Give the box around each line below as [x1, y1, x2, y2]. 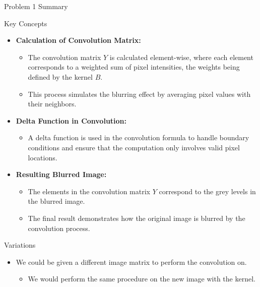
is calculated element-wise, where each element [109, 51, 253, 62]
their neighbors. [28, 98, 77, 109]
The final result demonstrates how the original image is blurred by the [28, 212, 245, 223]
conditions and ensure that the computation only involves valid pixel [28, 142, 240, 152]
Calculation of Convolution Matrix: [16, 35, 141, 45]
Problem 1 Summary [4, 1, 68, 11]
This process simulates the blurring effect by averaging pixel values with [28, 88, 251, 99]
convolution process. [28, 222, 90, 233]
